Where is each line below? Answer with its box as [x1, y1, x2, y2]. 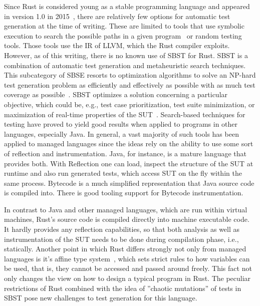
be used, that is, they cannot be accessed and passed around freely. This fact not [4, 263, 252, 273]
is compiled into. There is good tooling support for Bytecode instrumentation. [4, 187, 243, 198]
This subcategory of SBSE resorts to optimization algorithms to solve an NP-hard [4, 70, 256, 80]
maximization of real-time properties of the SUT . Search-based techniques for [4, 109, 245, 119]
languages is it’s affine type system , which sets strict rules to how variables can [4, 253, 250, 263]
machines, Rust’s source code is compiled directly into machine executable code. [4, 214, 249, 224]
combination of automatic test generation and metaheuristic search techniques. [4, 60, 246, 70]
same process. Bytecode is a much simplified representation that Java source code [4, 177, 254, 188]
